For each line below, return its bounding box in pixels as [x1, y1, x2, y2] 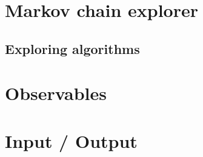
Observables [5, 81, 107, 105]
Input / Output [5, 128, 138, 153]
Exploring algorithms [5, 39, 140, 58]
